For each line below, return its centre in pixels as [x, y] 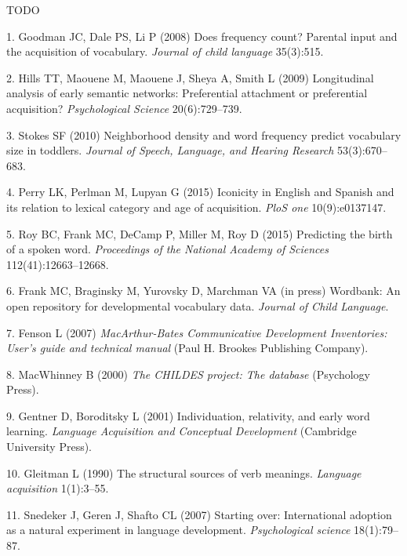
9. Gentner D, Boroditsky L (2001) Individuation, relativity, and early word [188, 415]
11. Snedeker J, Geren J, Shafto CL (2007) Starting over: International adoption [199, 514]
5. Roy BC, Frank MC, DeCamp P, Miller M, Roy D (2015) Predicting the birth [200, 233]
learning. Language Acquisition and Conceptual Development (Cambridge [182, 431]
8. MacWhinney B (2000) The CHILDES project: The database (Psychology [188, 374]
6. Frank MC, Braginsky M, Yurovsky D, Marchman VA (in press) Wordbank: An [203, 291]
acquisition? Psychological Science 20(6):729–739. [124, 108]
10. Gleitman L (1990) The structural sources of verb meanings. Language [184, 472]
